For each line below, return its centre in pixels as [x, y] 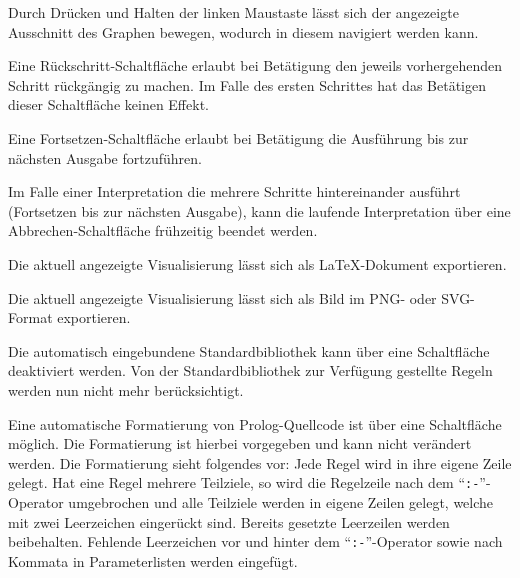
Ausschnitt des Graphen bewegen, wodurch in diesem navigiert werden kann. [243, 31]
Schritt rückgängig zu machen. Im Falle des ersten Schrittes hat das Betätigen [247, 84]
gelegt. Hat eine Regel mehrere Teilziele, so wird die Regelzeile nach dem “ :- [244, 482]
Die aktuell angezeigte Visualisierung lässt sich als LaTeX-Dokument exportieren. [257, 263]
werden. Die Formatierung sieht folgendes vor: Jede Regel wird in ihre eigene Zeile [260, 462]
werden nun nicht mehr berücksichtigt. [126, 389]
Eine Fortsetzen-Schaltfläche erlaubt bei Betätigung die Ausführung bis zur [238, 137]
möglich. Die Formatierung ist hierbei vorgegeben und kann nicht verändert [240, 443]
